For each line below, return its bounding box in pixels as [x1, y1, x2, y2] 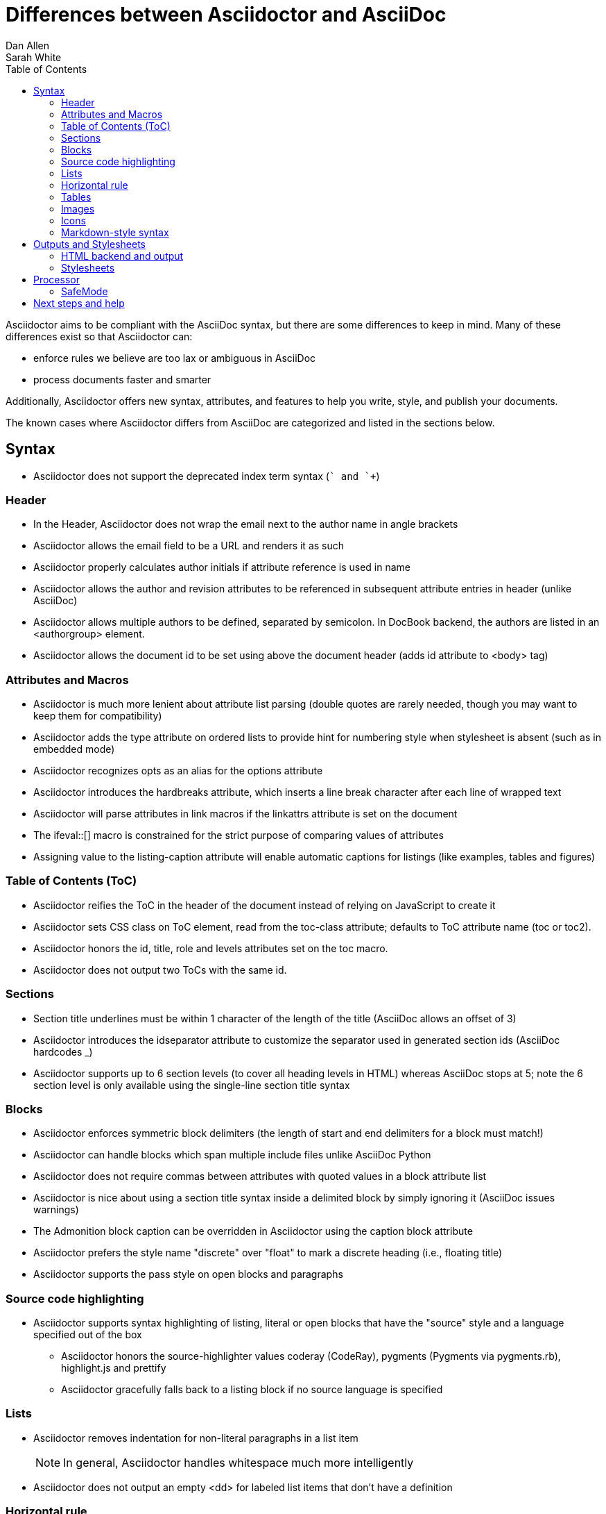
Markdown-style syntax [61, 226, 169, 238]
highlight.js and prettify [61, 1362, 166, 1374]
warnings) [33, 1204, 79, 1216]
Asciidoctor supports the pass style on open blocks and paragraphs [33, 1268, 343, 1281]
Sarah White [6, 51, 62, 63]
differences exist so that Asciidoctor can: [6, 330, 193, 342]
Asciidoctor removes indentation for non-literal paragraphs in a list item [33, 1431, 358, 1444]
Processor [33, 273, 80, 285]
